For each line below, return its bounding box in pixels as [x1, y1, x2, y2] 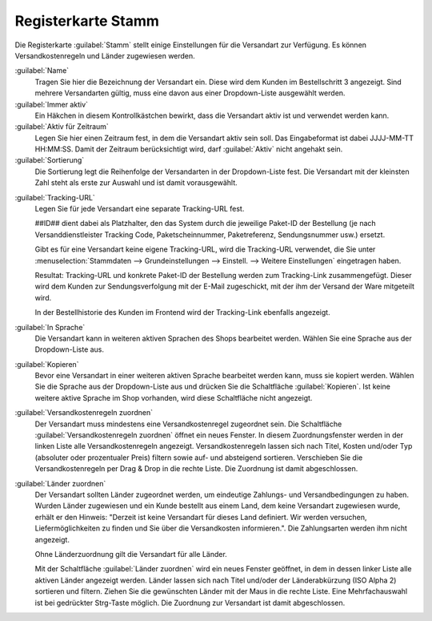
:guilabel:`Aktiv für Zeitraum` [14, 122, 110, 131]
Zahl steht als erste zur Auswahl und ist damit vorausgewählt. [34, 178, 238, 188]
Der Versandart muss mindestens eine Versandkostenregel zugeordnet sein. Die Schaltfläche [34, 419, 342, 429]
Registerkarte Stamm [14, 12, 160, 30]
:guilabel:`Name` [14, 66, 70, 75]
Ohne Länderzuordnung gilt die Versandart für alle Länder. [34, 549, 227, 558]
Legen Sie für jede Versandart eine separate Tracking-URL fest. [34, 204, 245, 214]
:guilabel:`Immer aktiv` [14, 99, 88, 109]
